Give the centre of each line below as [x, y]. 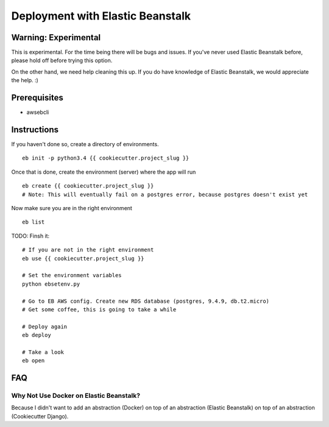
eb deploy [37, 335]
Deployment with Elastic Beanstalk [101, 16]
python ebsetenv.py [51, 284]
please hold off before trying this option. [62, 60]
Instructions [35, 129]
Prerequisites [37, 98]
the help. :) [25, 80]
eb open [34, 361]
